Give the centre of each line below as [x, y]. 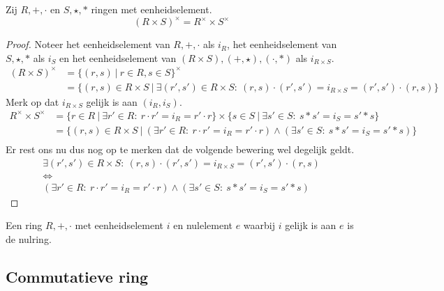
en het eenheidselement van [118, 57]
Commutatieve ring [77, 276]
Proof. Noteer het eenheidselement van [88, 44]
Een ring [24, 225]
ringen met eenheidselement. [151, 9]
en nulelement [203, 225]
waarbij [259, 225]
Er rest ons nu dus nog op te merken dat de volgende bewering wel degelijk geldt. [180, 149]
